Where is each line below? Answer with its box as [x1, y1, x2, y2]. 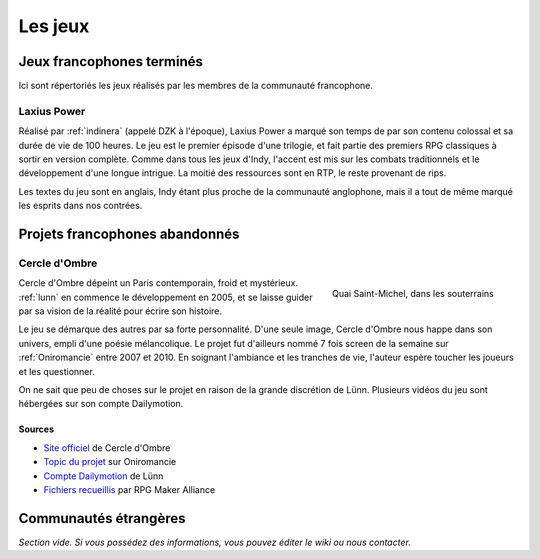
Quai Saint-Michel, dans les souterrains [331, 288, 494, 300]
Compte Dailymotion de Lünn [43, 470, 164, 482]
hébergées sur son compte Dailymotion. [18, 398, 184, 410]
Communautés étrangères [18, 510, 186, 527]
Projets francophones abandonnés [18, 225, 240, 242]
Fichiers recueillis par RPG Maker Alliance [43, 484, 216, 495]
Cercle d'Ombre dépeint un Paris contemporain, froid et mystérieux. [18, 277, 299, 289]
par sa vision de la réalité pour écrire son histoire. [18, 305, 223, 317]
